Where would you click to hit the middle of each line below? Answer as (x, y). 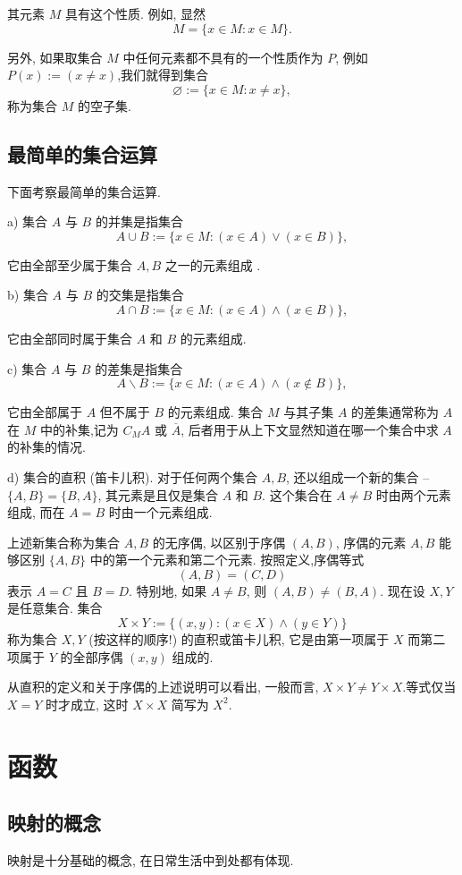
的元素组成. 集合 (215, 412)
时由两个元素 (413, 494)
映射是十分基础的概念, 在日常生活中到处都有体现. (151, 860)
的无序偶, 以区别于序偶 (219, 542)
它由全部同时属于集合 (70, 338)
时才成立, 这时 (87, 704)
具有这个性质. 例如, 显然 (135, 13)
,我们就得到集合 (163, 75)
